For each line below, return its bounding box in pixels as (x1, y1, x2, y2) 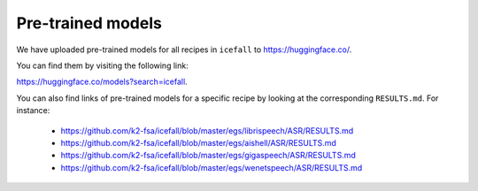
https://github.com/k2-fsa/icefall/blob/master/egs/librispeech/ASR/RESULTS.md (60, 125, 354, 136)
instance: (16, 105, 50, 116)
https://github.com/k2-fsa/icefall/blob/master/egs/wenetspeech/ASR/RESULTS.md (60, 162, 363, 172)
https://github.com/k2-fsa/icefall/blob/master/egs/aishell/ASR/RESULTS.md (60, 137, 336, 148)
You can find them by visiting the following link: (16, 60, 189, 71)
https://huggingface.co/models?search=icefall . (16, 76, 188, 88)
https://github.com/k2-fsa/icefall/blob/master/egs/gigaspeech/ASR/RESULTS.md (60, 150, 356, 161)
